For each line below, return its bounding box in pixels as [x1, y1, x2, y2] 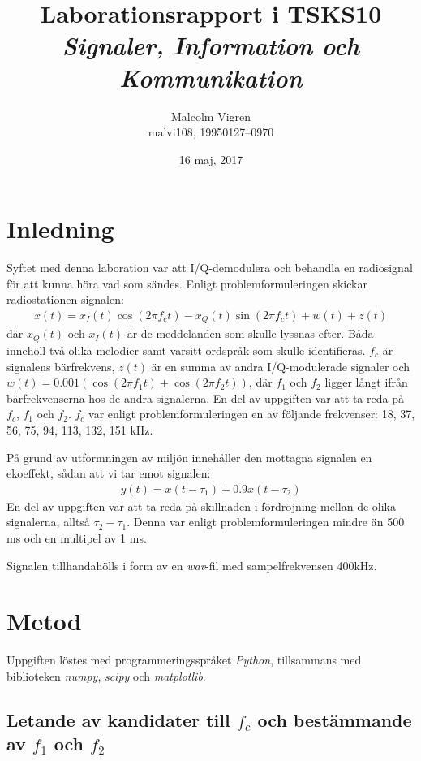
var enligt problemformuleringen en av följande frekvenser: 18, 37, [88, 405, 415, 422]
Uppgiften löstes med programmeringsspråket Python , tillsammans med [6, 651, 362, 668]
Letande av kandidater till [6, 707, 230, 732]
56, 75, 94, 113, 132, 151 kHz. [6, 421, 153, 438]
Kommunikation [119, 60, 303, 94]
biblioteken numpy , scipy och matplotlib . [6, 667, 206, 684]
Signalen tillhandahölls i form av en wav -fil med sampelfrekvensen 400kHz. [6, 556, 377, 573]
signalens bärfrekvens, [6, 357, 115, 374]
